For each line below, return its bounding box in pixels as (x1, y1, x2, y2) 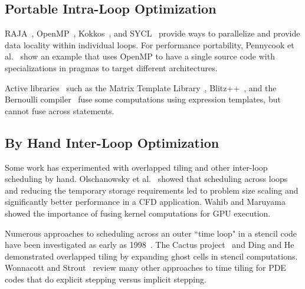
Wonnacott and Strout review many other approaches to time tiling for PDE (5, 261, 286, 274)
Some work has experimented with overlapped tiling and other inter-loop (5, 161, 268, 173)
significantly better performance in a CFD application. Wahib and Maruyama (5, 195, 286, 208)
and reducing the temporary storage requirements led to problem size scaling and (5, 184, 299, 196)
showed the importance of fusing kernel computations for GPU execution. (5, 207, 271, 219)
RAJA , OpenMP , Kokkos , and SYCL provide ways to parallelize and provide (5, 27, 300, 39)
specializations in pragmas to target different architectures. (5, 61, 218, 74)
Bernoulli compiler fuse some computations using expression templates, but (5, 93, 281, 105)
